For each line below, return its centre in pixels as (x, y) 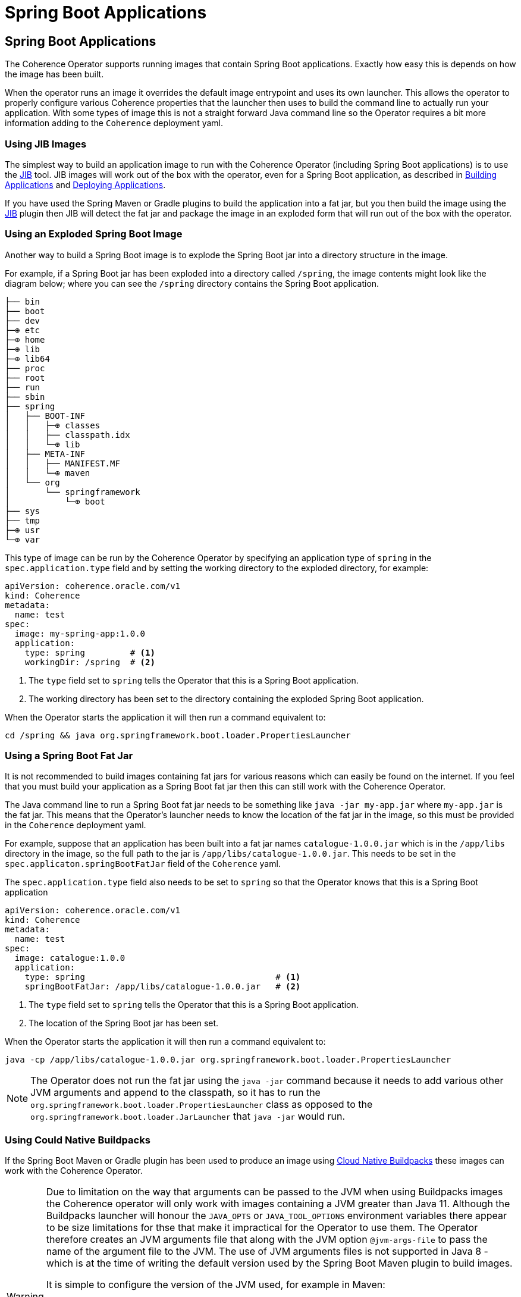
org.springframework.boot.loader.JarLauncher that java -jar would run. (188, 1116)
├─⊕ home (25, 339)
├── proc (25, 368)
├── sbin (25, 397)
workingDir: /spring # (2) (90, 662)
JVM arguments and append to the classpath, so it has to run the (175, 1093)
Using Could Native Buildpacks (78, 1140)
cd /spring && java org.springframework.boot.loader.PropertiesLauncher (178, 735)
